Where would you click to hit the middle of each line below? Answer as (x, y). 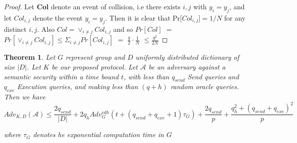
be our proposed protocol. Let (94, 66)
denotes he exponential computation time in (99, 134)
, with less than (147, 76)
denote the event (58, 17)
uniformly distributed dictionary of (187, 57)
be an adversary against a (187, 66)
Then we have (25, 97)
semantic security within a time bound (61, 76)
